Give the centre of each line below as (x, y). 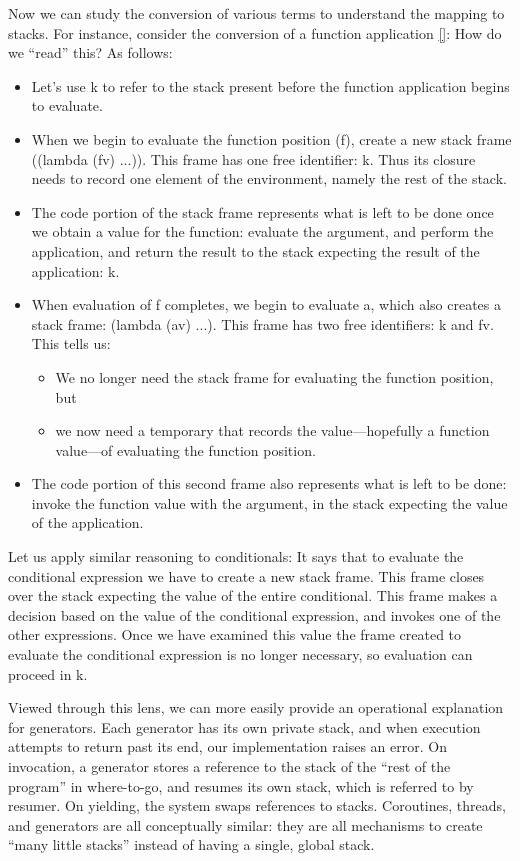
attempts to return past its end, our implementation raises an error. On (227, 746)
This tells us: (71, 343)
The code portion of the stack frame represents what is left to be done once (262, 211)
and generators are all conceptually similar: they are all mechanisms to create (245, 824)
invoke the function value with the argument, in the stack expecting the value (269, 502)
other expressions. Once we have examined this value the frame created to (235, 634)
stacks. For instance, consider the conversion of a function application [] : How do (255, 32)
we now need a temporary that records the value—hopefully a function (272, 430)
